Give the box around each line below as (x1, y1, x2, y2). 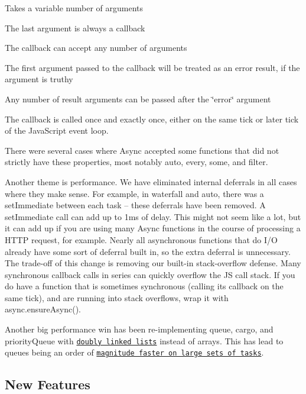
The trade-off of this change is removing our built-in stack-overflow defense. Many (5, 257, 301, 269)
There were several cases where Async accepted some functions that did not (5, 144, 279, 156)
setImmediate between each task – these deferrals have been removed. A (5, 199, 266, 211)
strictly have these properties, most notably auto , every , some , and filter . (5, 156, 268, 168)
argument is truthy (5, 73, 73, 85)
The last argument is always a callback (5, 21, 145, 34)
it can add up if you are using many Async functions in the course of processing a (5, 222, 301, 234)
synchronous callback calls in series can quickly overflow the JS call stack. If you (5, 268, 295, 280)
